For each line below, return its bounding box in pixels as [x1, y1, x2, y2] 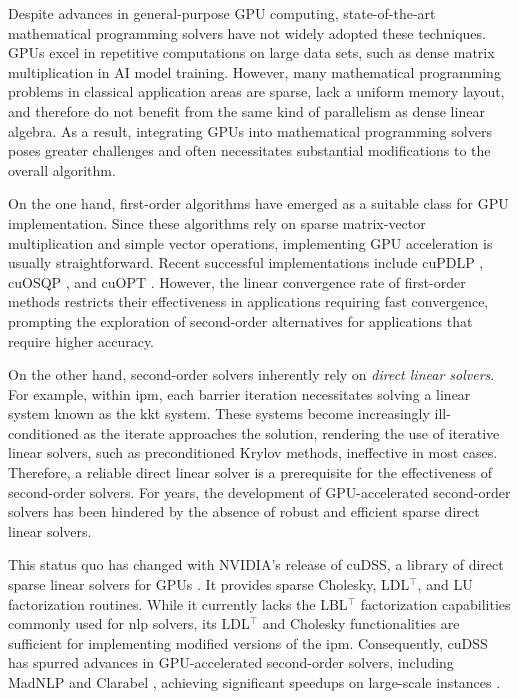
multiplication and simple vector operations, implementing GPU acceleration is [8, 232, 493, 253]
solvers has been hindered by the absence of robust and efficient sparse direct [8, 501, 480, 522]
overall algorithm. [8, 159, 116, 180]
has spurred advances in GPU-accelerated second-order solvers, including [8, 652, 454, 673]
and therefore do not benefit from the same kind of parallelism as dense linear [8, 100, 485, 121]
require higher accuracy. [8, 330, 155, 351]
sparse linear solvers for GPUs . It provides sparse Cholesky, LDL [8, 574, 410, 595]
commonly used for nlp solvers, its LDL [8, 613, 250, 634]
